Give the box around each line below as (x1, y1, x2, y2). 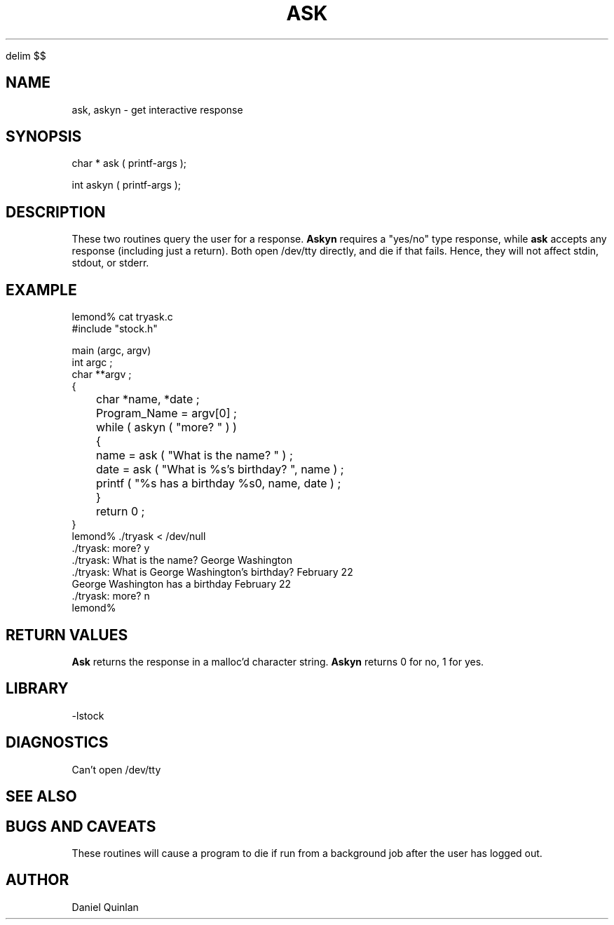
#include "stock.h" (71, 323, 158, 335)
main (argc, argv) (71, 344, 151, 357)
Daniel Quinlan (71, 900, 139, 913)
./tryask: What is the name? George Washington (71, 554, 292, 567)
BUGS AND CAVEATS (6, 817, 156, 835)
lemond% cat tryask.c (71, 311, 173, 323)
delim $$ (6, 49, 46, 62)
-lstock (71, 709, 104, 722)
